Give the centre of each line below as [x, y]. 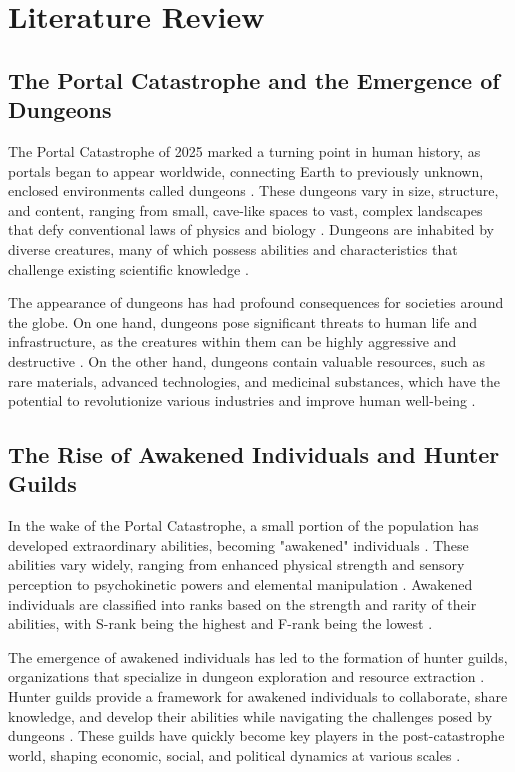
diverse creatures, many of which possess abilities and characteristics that [233, 248]
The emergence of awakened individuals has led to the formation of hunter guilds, [258, 656]
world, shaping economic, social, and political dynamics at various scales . [234, 754]
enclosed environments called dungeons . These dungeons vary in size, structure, [253, 190]
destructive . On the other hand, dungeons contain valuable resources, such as [247, 360]
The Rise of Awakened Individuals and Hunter [254, 454]
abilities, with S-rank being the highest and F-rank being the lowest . [220, 623]
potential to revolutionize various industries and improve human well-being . [242, 400]
